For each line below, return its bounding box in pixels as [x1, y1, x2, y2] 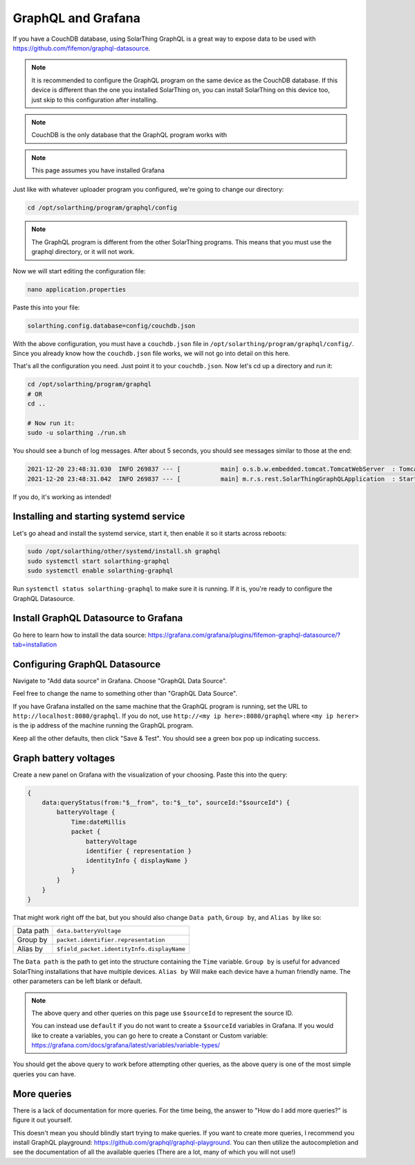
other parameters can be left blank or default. [12, 977, 142, 986]
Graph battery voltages [12, 752, 116, 764]
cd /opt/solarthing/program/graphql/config [27, 204, 178, 212]
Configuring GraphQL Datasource [12, 658, 161, 670]
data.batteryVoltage [56, 927, 121, 934]
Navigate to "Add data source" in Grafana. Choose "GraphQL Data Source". [12, 676, 228, 685]
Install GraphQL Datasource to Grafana [12, 613, 183, 624]
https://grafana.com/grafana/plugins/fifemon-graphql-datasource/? [147, 631, 341, 639]
